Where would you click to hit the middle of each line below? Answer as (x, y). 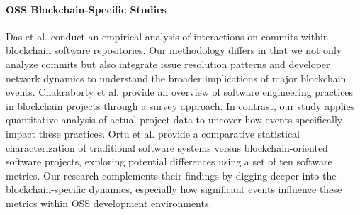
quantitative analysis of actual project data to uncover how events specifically (174, 120)
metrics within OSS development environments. (109, 203)
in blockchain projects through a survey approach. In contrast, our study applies (180, 105)
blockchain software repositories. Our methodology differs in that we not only (174, 50)
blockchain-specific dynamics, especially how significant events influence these (174, 189)
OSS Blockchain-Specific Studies (86, 9)
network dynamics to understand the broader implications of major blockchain (176, 78)
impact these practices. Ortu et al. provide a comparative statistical (153, 133)
